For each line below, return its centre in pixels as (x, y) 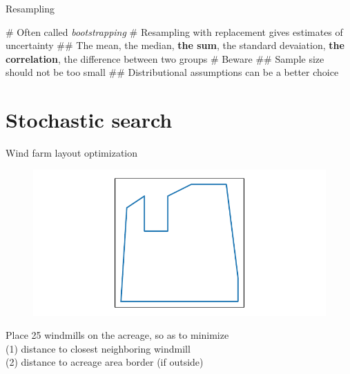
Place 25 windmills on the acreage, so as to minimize (117, 335)
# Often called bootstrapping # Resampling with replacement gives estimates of (174, 31)
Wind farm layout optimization (72, 153)
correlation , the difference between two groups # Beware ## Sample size (165, 58)
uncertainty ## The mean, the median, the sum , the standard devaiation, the (175, 45)
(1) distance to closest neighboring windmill (98, 348)
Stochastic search (89, 120)
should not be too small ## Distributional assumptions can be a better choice (172, 72)
